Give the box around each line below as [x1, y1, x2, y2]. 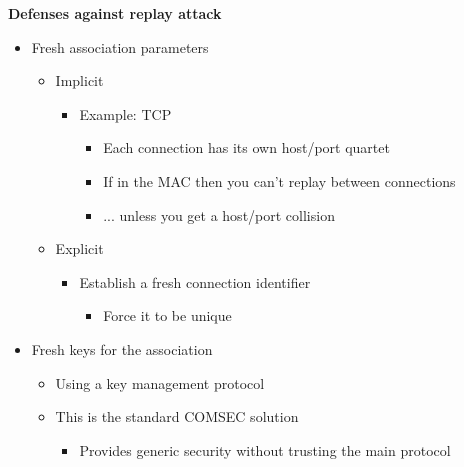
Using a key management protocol [55, 372, 265, 393]
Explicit [55, 238, 104, 259]
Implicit [55, 70, 104, 91]
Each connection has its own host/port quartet [103, 137, 390, 158]
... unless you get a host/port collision [103, 204, 335, 225]
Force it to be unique [103, 305, 232, 326]
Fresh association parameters [31, 36, 209, 57]
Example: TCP [79, 103, 172, 124]
